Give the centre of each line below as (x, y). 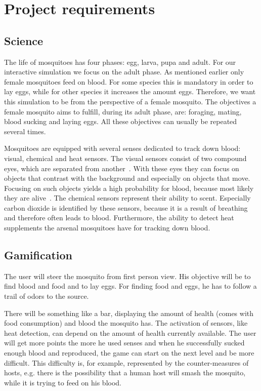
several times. (25, 131)
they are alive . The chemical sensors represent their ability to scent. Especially (127, 198)
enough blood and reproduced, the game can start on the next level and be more (129, 353)
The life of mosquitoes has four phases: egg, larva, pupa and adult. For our (120, 62)
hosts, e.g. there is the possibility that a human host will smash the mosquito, (125, 373)
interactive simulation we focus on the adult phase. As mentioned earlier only (124, 72)
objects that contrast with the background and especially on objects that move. (127, 178)
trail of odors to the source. (47, 296)
